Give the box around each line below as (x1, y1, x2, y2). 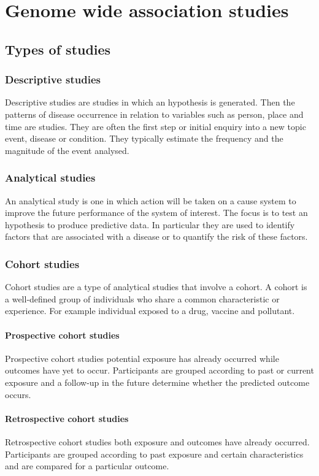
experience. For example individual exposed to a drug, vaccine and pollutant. (5, 304, 295, 317)
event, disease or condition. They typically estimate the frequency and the (5, 132, 283, 145)
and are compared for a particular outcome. (5, 459, 169, 472)
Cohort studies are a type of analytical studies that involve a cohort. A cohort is (5, 280, 307, 293)
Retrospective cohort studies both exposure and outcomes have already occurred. (5, 435, 310, 448)
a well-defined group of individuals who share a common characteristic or (5, 292, 280, 305)
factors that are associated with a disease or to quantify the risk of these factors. (5, 230, 308, 243)
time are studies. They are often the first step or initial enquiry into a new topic (5, 120, 306, 132)
